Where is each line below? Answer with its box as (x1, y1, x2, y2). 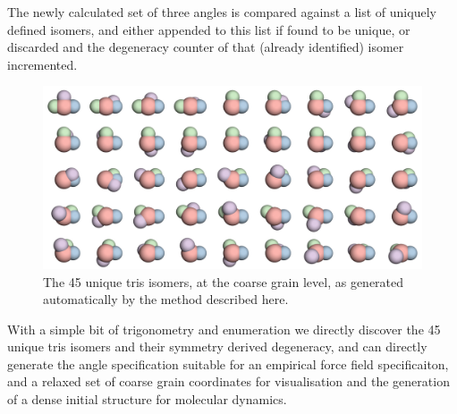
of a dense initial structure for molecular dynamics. (7, 390, 287, 409)
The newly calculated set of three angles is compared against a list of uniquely (7, 3, 436, 21)
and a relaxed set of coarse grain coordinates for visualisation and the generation (7, 372, 450, 391)
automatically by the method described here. (43, 290, 289, 308)
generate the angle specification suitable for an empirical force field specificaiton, (7, 354, 449, 373)
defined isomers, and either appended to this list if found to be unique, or (7, 20, 410, 38)
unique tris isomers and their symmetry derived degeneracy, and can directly (7, 337, 427, 356)
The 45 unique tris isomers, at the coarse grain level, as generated (43, 272, 404, 291)
